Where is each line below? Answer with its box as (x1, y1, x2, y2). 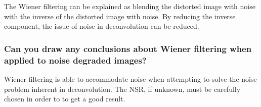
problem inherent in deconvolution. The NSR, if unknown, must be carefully (4, 83, 241, 94)
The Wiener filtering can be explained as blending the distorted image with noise (4, 1, 255, 11)
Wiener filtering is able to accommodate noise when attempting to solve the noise (4, 73, 257, 84)
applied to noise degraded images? (4, 54, 147, 66)
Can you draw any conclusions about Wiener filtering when (4, 42, 252, 55)
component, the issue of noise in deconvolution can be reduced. (4, 21, 199, 31)
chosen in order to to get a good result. (4, 93, 125, 104)
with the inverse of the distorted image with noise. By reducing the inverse (4, 11, 236, 21)
